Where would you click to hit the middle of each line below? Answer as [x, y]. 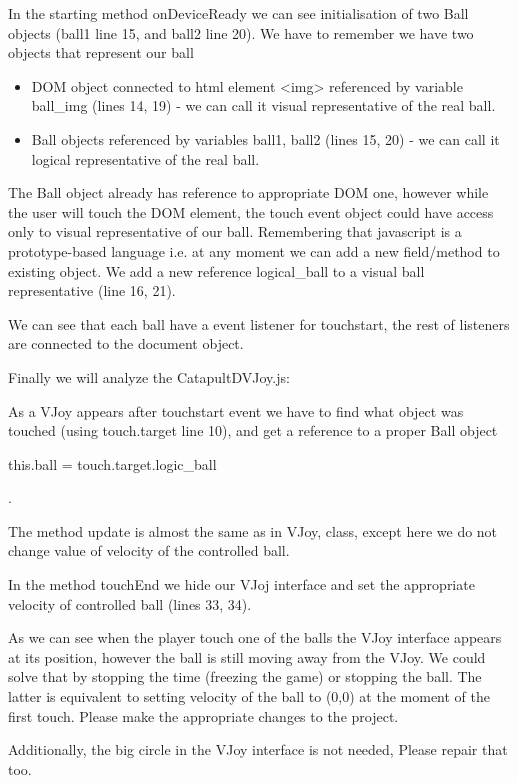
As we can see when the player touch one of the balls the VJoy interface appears [255, 637]
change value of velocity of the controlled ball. [149, 550]
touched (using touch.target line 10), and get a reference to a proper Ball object [253, 430]
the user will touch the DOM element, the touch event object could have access [251, 211]
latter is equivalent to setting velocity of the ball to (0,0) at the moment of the [249, 696]
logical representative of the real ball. [145, 158]
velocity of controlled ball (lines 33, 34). [130, 603]
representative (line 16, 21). [92, 290]
